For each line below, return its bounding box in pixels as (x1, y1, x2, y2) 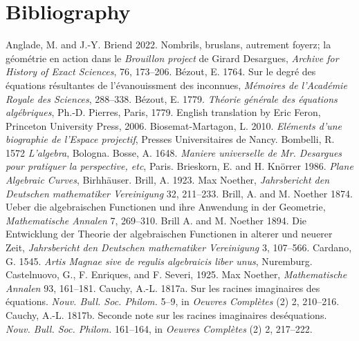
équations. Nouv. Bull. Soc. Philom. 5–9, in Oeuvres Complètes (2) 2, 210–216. (6, 294, 340, 309)
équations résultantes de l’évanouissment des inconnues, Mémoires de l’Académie (6, 77, 347, 92)
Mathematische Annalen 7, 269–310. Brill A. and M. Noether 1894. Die (6, 213, 306, 227)
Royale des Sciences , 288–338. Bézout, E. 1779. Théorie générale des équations (6, 91, 338, 106)
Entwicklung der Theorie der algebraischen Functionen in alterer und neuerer (6, 226, 333, 241)
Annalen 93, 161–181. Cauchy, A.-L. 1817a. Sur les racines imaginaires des (6, 280, 320, 295)
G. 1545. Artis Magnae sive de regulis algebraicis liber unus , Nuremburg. (6, 253, 313, 268)
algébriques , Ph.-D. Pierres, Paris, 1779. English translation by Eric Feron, (6, 105, 321, 119)
